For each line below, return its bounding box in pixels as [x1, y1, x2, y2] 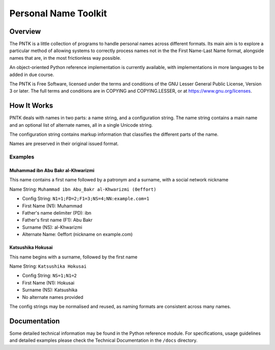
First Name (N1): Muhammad [22, 202, 82, 209]
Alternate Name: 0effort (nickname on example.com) [22, 231, 133, 238]
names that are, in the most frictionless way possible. [9, 55, 122, 61]
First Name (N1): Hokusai [22, 279, 75, 286]
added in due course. [9, 72, 54, 78]
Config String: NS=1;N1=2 [22, 272, 77, 278]
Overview [9, 27, 41, 36]
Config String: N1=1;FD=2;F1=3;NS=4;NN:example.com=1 [22, 196, 150, 202]
